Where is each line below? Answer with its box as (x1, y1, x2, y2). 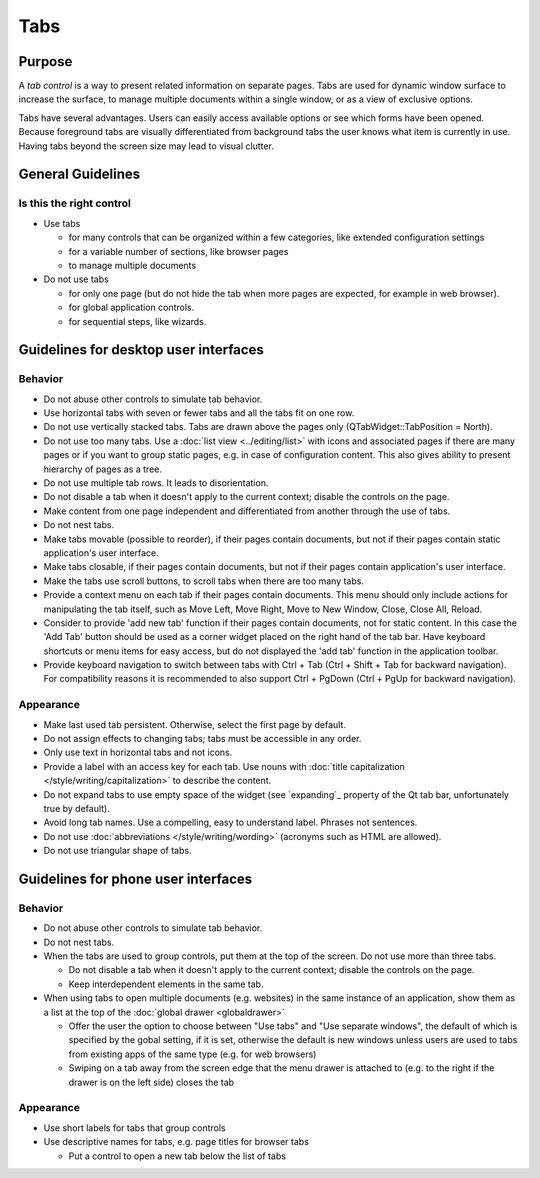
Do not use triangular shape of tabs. (43, 845, 192, 857)
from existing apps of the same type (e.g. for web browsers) (68, 1048, 317, 1060)
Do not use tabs (43, 273, 109, 285)
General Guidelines (18, 166, 140, 183)
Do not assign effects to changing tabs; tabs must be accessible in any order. (43, 733, 362, 745)
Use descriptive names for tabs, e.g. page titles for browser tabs (43, 1136, 310, 1148)
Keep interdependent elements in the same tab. (68, 978, 264, 990)
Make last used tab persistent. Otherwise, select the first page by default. (43, 718, 347, 730)
